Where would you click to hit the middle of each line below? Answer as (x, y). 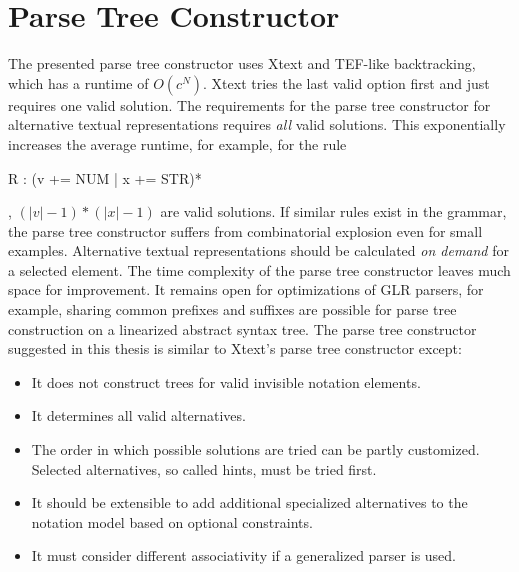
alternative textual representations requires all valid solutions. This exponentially (257, 124)
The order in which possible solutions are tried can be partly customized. (255, 449)
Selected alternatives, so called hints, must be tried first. (204, 468)
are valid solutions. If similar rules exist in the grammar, (333, 211)
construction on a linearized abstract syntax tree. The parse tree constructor (242, 328)
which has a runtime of (78, 82)
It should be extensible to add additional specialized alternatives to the (249, 502)
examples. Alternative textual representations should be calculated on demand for (258, 250)
